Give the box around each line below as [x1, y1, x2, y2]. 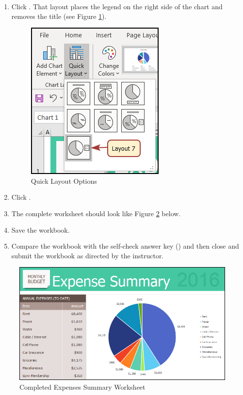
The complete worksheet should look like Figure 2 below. [11, 208, 181, 218]
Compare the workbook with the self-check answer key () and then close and [11, 241, 239, 251]
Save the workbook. [11, 224, 70, 235]
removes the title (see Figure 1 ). [11, 11, 107, 21]
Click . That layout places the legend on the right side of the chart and [11, 1, 223, 11]
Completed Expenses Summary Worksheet [19, 381, 146, 392]
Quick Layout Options [31, 175, 97, 186]
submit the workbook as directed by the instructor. [11, 250, 164, 260]
